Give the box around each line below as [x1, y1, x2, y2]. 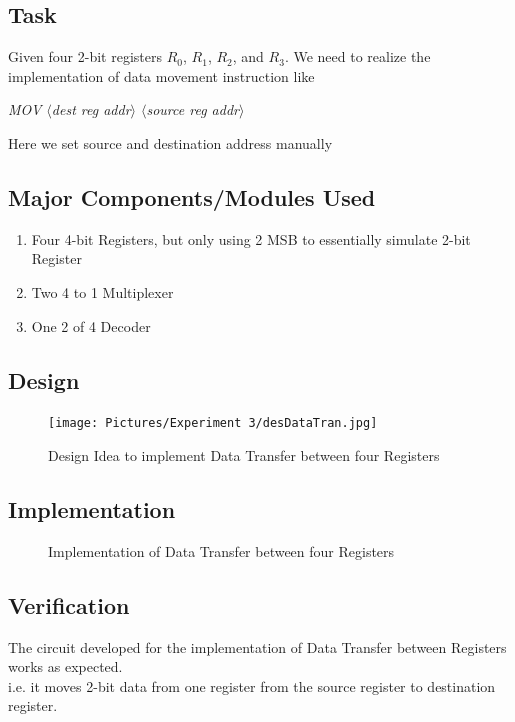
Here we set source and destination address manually [8, 132, 333, 153]
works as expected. [8, 656, 123, 677]
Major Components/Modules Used [8, 181, 376, 212]
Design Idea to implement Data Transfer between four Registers [48, 445, 440, 466]
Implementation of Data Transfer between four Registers [48, 540, 395, 561]
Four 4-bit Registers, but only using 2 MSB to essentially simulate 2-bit [31, 228, 471, 249]
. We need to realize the [284, 46, 431, 67]
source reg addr [146, 99, 239, 120]
